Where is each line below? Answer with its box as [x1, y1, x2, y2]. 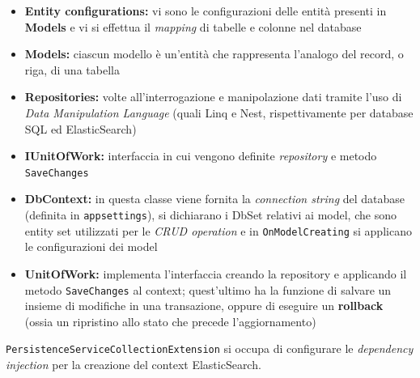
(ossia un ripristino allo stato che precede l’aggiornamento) [24, 312, 316, 329]
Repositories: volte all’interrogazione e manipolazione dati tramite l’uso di [24, 88, 402, 105]
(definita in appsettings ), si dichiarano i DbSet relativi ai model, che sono [24, 206, 397, 223]
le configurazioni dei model [24, 238, 158, 255]
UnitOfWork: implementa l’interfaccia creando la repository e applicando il [24, 265, 407, 282]
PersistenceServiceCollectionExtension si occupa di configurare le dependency [6, 340, 414, 357]
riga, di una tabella [24, 61, 120, 78]
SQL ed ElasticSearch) [24, 120, 137, 137]
